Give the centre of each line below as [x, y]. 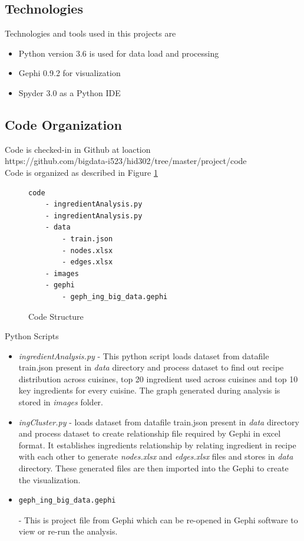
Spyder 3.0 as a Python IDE [70, 92]
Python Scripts [32, 336]
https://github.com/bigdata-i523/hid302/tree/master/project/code [126, 161]
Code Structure [56, 316]
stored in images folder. [61, 402]
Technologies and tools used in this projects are [90, 33]
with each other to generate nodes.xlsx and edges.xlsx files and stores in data [156, 456]
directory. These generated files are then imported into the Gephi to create [153, 468]
